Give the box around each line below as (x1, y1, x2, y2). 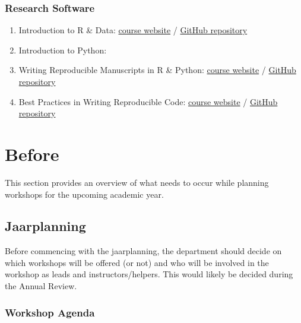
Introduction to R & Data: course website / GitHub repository (18, 24, 248, 36)
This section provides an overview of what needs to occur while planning (5, 176, 269, 188)
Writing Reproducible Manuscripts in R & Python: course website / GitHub (18, 64, 296, 76)
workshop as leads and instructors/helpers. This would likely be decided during (5, 268, 293, 280)
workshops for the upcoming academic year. (5, 188, 164, 200)
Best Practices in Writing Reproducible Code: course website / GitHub (18, 95, 278, 107)
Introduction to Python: (18, 43, 107, 56)
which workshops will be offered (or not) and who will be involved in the (5, 256, 269, 268)
